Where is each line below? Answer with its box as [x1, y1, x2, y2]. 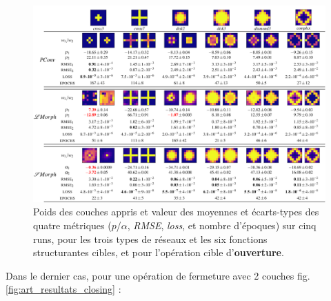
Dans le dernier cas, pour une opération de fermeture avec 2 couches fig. [6, 268, 310, 282]
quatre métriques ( [33, 218, 112, 233]
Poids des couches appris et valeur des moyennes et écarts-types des [33, 204, 319, 219]
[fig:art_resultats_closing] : [6, 282, 121, 296]
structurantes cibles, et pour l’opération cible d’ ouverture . [33, 245, 284, 260]
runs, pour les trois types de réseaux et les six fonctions [33, 231, 268, 246]
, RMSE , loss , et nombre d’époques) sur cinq [127, 218, 317, 233]
